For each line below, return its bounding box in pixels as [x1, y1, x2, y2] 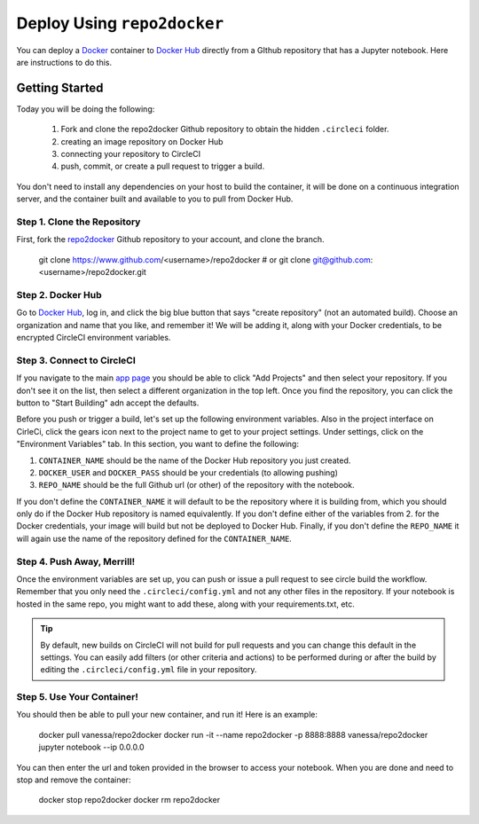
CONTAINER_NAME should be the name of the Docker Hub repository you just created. [38, 455, 351, 466]
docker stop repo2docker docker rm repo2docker [38, 795, 221, 805]
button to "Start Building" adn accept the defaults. [16, 397, 200, 408]
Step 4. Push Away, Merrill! [16, 555, 136, 568]
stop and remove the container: [16, 774, 131, 785]
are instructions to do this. [16, 57, 113, 67]
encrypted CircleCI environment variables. [16, 333, 171, 343]
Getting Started [16, 80, 104, 95]
